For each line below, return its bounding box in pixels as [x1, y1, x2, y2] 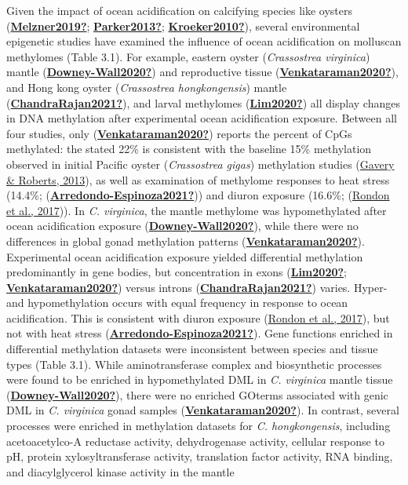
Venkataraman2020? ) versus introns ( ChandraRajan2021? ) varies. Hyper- [6, 279, 388, 295]
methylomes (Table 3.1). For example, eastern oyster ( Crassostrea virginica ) [6, 48, 370, 64]
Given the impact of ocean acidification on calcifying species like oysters [6, 2, 353, 18]
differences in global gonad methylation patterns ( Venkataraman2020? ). [6, 232, 365, 249]
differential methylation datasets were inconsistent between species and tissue [6, 341, 378, 357]
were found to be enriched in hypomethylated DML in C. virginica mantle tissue [6, 371, 393, 388]
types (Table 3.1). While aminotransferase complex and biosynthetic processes [6, 356, 382, 372]
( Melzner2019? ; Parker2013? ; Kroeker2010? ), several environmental [6, 17, 360, 34]
